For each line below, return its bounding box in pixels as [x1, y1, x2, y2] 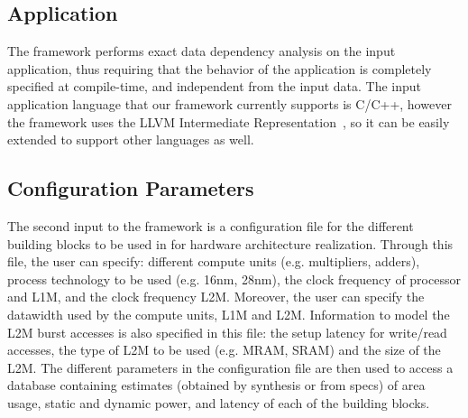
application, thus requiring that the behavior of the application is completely [7, 59, 432, 78]
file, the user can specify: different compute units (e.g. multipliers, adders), [7, 252, 420, 271]
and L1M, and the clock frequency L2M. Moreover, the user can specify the [7, 287, 425, 306]
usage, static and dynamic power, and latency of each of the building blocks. [7, 393, 430, 412]
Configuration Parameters [7, 174, 254, 202]
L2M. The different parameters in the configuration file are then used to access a [7, 358, 454, 376]
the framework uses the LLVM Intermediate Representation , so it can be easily [7, 112, 450, 131]
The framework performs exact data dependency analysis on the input [7, 42, 396, 60]
